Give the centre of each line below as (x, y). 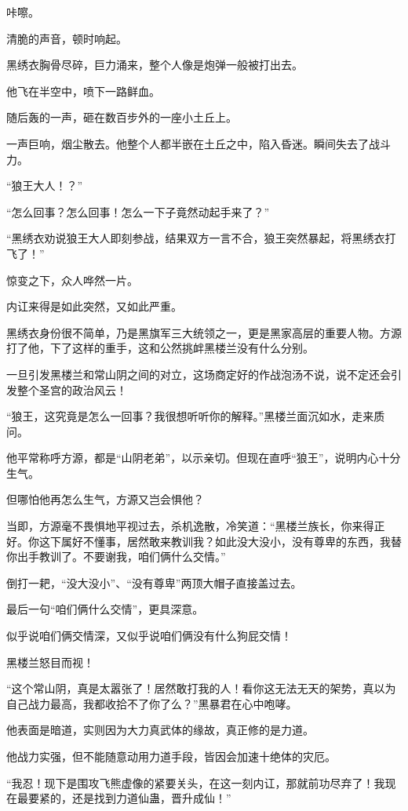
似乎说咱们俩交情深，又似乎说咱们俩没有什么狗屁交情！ (149, 636)
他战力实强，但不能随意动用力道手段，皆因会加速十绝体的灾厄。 (171, 756)
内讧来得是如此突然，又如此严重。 (94, 306)
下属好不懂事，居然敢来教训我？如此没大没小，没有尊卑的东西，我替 (226, 541)
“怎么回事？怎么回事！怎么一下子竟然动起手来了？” (138, 211)
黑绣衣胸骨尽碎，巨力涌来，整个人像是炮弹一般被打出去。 (155, 65)
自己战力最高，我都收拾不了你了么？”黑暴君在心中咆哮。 (152, 703)
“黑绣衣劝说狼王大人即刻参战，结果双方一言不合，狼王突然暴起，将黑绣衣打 (201, 238)
